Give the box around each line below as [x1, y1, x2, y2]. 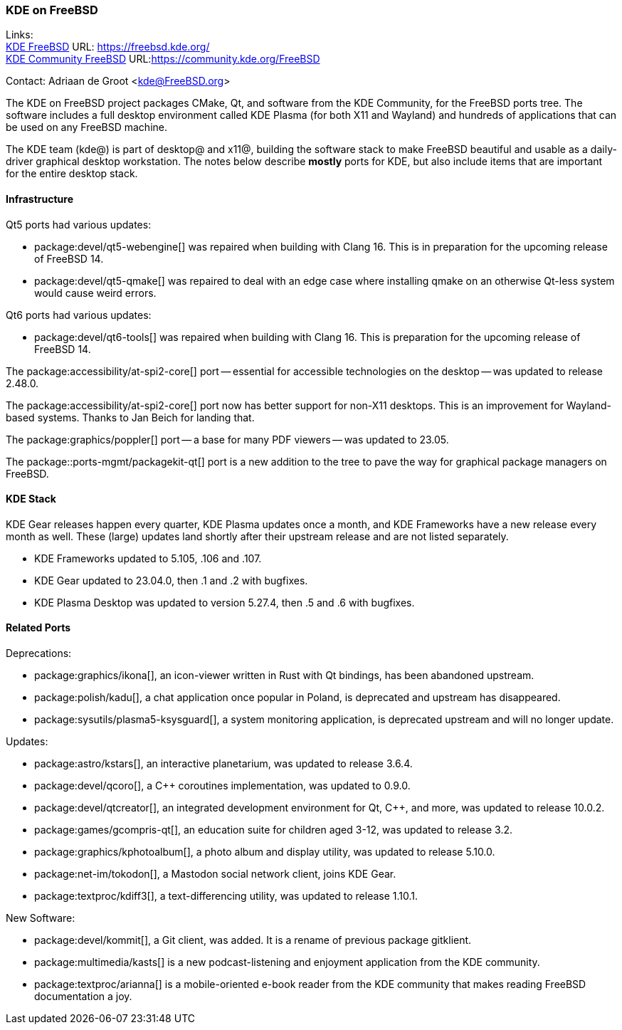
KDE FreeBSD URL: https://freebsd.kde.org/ [6, 41, 210, 53]
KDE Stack [6, 493, 56, 505]
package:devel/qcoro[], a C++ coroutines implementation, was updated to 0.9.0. [34, 779, 411, 792]
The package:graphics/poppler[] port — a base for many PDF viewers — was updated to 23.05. [6, 433, 449, 446]
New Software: [6, 912, 75, 925]
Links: [6, 28, 33, 41]
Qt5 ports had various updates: [6, 218, 152, 231]
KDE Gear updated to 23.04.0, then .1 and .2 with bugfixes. [34, 574, 308, 587]
